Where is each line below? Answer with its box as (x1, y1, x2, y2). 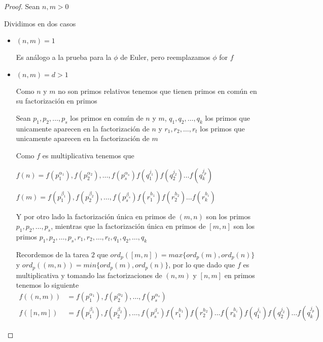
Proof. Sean (4, 1, 40, 11)
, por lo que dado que (168, 259, 235, 270)
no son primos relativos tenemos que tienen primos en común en (58, 85, 257, 96)
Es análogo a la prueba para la (16, 52, 112, 62)
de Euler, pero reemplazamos (120, 52, 210, 62)
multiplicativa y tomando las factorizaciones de (16, 269, 162, 280)
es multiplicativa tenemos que (42, 150, 134, 160)
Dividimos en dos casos (4, 18, 76, 28)
